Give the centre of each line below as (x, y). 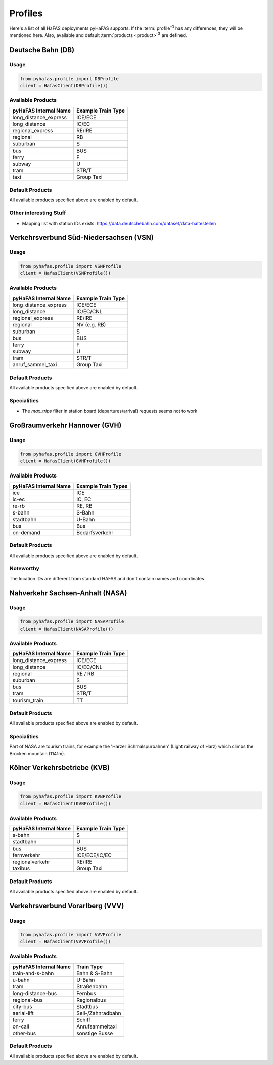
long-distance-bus (35, 993)
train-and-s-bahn (33, 973)
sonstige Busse (95, 1033)
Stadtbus (87, 1006)
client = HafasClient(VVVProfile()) (65, 942)
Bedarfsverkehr (95, 532)
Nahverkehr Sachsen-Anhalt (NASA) (68, 593)
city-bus (22, 1006)
